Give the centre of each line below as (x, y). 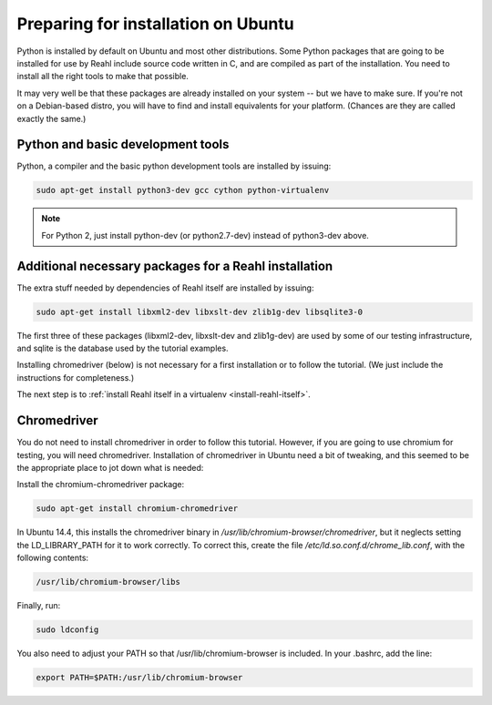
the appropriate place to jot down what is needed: (110, 467)
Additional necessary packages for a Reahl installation (175, 266)
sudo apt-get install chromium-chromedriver (137, 509)
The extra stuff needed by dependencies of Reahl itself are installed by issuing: (165, 288)
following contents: (53, 558)
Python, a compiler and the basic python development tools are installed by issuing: (174, 166)
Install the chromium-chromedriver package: (101, 485)
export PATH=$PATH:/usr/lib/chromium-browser (139, 677)
